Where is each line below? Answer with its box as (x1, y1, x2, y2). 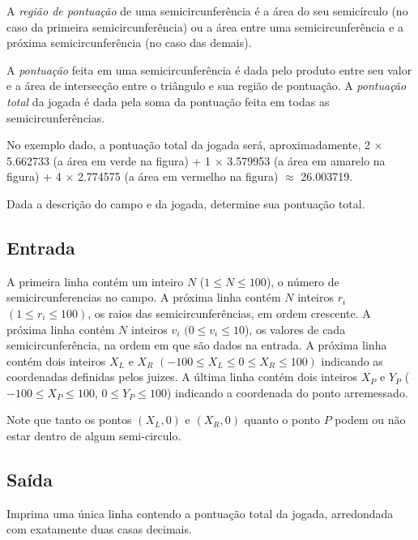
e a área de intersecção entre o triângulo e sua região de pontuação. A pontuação (6, 77, 407, 94)
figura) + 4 (6, 168, 62, 185)
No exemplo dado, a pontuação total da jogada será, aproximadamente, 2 (6, 136, 370, 153)
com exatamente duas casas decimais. (6, 521, 192, 538)
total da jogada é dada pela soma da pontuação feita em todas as (6, 92, 330, 109)
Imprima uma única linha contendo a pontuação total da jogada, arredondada (6, 504, 394, 521)
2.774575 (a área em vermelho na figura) (77, 168, 279, 185)
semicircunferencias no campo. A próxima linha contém (6, 289, 281, 306)
